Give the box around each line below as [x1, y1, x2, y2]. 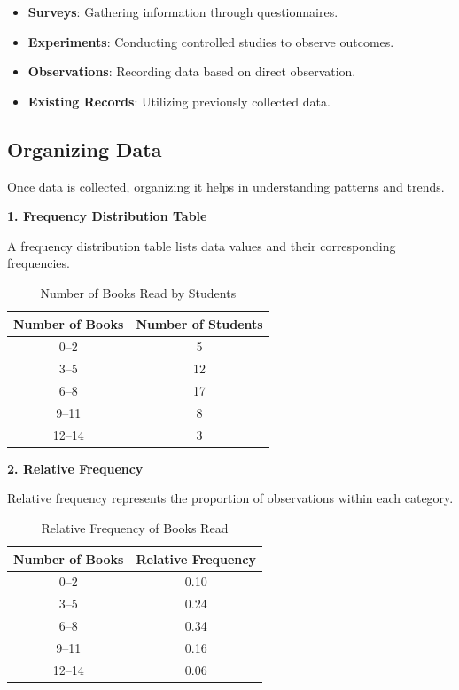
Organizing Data [7, 135, 162, 162]
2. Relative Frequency [7, 459, 144, 477]
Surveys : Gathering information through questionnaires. [27, 3, 338, 20]
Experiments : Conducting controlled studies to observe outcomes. [27, 32, 394, 51]
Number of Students [136, 314, 263, 333]
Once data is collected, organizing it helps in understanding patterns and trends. [7, 176, 445, 195]
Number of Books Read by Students [40, 283, 237, 302]
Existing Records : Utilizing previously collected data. [27, 91, 331, 110]
